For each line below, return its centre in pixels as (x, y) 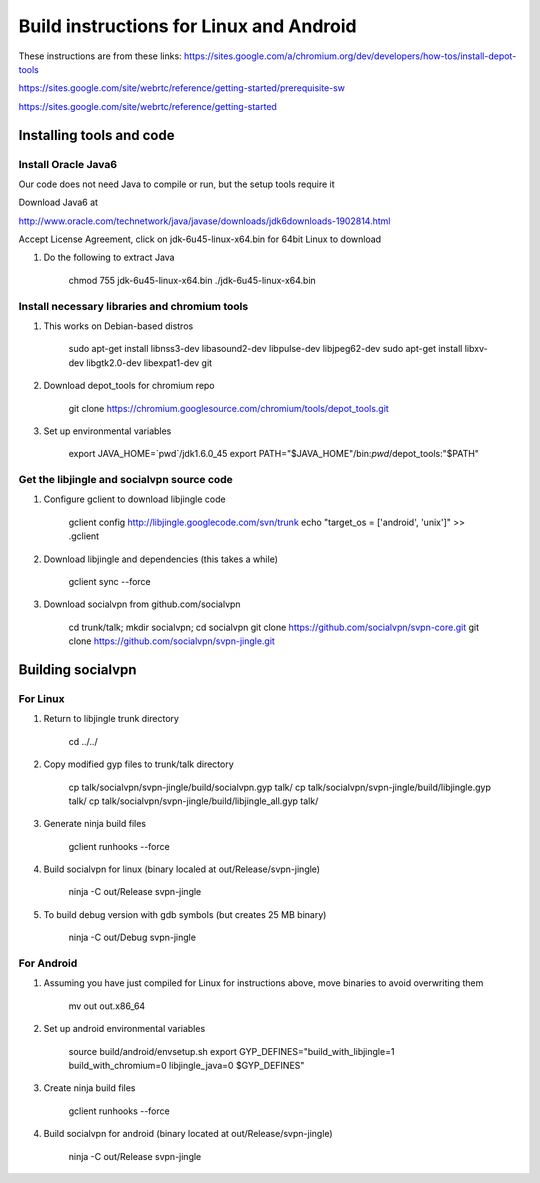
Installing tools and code (96, 135)
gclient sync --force (110, 582)
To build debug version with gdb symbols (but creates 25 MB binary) (185, 914)
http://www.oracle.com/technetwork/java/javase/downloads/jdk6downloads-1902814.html (204, 221)
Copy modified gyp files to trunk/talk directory (138, 764)
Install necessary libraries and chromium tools (133, 306)
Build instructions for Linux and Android (187, 26)
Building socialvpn (77, 669)
